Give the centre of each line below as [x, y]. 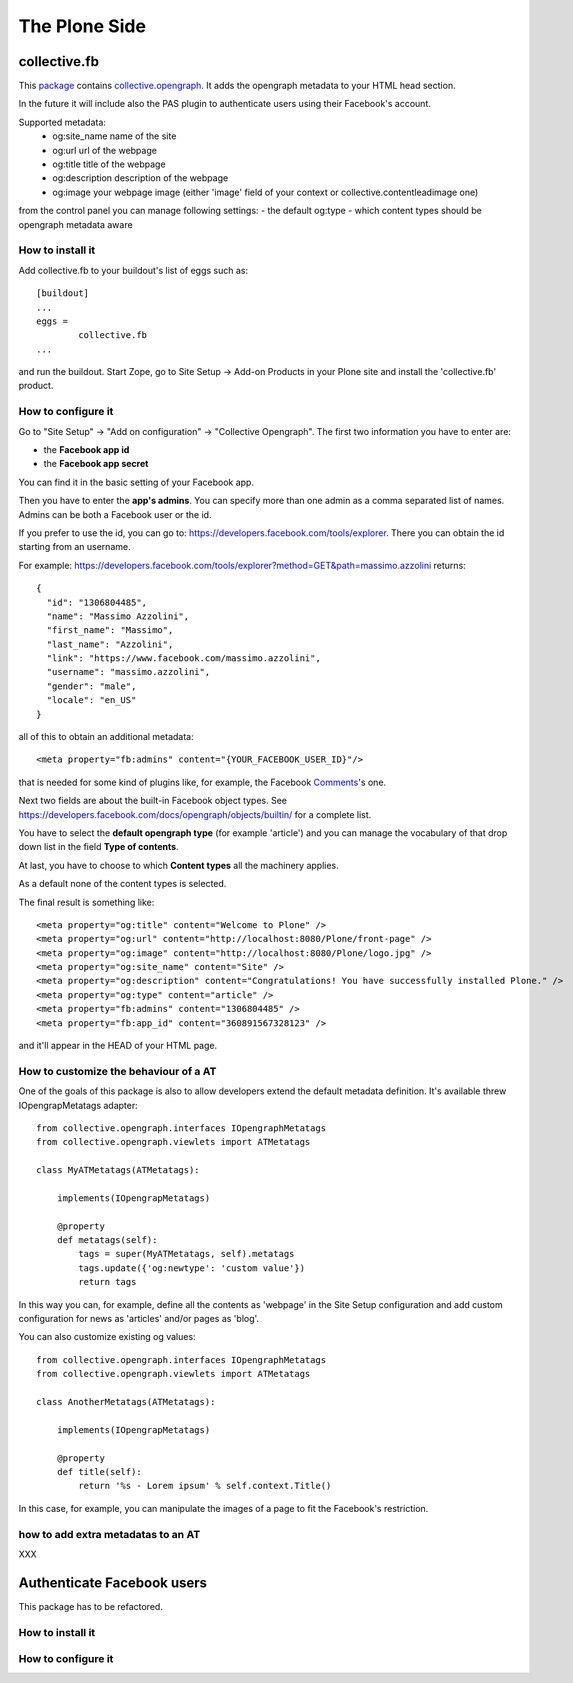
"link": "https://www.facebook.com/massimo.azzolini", [184, 658]
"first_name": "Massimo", [110, 630]
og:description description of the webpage [140, 178]
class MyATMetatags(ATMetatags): [118, 1170]
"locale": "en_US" [91, 700]
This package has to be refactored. [91, 1606]
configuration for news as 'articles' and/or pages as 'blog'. [139, 1319]
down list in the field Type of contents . [98, 847]
